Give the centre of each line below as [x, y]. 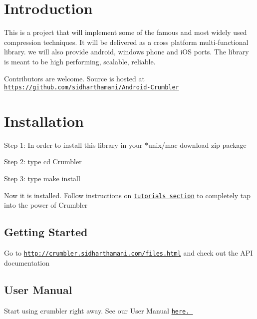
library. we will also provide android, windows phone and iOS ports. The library [127, 52]
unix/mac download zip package [197, 145]
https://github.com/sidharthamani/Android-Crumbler [92, 88]
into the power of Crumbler [46, 205]
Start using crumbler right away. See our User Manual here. [97, 310]
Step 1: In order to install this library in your [73, 145]
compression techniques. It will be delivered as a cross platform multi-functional [126, 42]
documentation [27, 262]
